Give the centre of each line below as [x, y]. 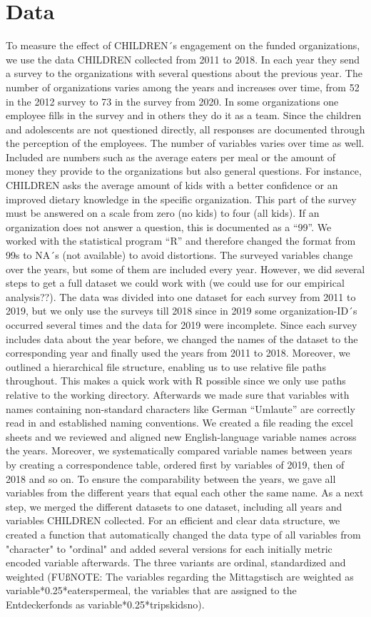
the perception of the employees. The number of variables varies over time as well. [185, 143]
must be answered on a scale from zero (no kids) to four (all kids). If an [163, 213]
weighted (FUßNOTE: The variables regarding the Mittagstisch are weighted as [180, 576]
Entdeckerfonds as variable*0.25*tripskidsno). [105, 604]
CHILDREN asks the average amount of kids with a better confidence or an [172, 185]
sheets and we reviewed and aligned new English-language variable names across [181, 436]
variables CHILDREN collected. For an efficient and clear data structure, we [173, 520]
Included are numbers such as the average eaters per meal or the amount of [171, 157]
